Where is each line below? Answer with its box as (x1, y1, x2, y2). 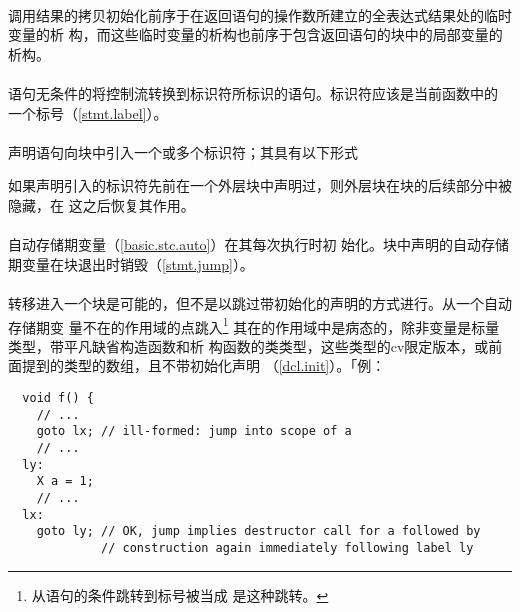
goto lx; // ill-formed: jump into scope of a (36, 424, 352, 439)
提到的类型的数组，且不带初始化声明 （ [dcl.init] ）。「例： (21, 355, 386, 376)
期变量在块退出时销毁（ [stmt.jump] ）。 (8, 253, 254, 274)
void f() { (22, 390, 94, 405)
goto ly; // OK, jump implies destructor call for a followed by (36, 524, 481, 539)
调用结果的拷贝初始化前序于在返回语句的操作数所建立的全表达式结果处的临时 (8, 4, 512, 25)
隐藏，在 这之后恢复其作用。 (8, 194, 195, 215)
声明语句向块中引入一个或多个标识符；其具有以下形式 (8, 141, 358, 162)
